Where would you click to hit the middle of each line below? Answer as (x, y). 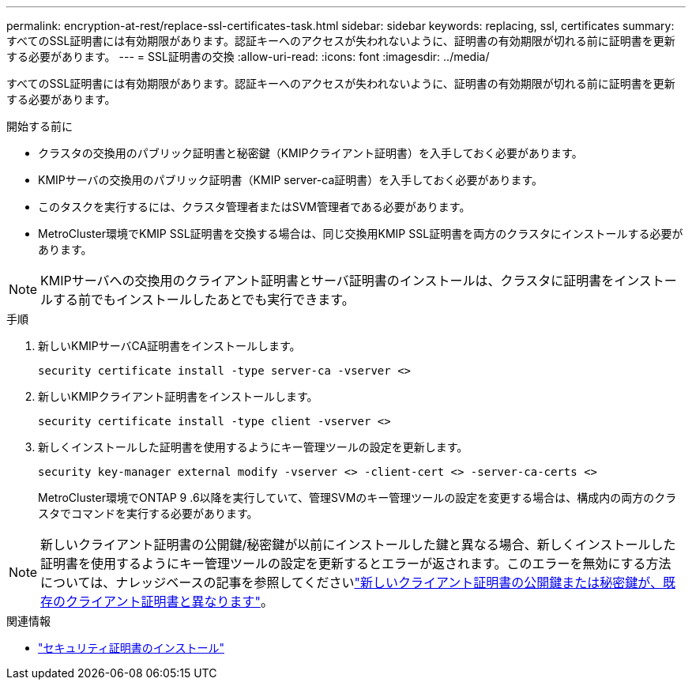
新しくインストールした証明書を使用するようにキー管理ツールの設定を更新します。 (253, 447)
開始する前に (39, 126)
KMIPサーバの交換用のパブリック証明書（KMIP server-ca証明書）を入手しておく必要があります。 (291, 180)
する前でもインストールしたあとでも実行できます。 (204, 300)
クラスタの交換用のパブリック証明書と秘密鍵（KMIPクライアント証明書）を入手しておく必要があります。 (310, 153)
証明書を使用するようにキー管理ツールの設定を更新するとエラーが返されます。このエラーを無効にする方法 (356, 563)
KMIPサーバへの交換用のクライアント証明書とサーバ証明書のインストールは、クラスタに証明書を (327, 281)
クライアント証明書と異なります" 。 (169, 601)
